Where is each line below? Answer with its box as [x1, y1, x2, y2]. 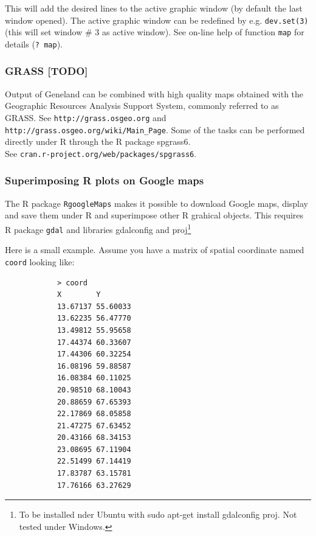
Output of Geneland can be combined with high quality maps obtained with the [5, 87, 304, 100]
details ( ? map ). [5, 37, 63, 50]
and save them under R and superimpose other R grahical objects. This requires [5, 209, 304, 221]
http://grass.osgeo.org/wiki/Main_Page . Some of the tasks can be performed [5, 123, 305, 136]
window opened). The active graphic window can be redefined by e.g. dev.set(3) [5, 13, 309, 26]
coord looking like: [5, 255, 75, 268]
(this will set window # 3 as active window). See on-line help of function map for [5, 26, 304, 38]
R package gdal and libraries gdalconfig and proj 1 [5, 221, 191, 235]
